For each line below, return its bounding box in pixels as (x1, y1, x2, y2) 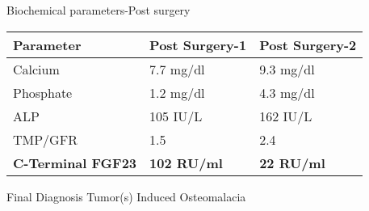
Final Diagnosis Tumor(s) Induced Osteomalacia (6, 188, 246, 205)
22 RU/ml (259, 153, 325, 172)
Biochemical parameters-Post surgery (6, 2, 191, 18)
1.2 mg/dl (149, 82, 205, 102)
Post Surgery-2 (259, 35, 357, 54)
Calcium (13, 59, 60, 78)
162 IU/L (259, 106, 312, 125)
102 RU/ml (149, 153, 223, 172)
